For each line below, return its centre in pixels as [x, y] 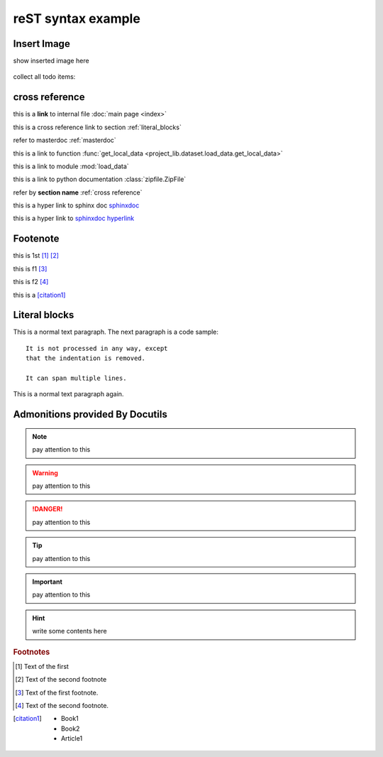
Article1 [72, 739]
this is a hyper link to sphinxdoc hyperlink [74, 218]
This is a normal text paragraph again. [68, 394]
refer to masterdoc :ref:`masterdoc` [65, 140]
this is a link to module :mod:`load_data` [71, 166]
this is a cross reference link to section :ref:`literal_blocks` [98, 127]
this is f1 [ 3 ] [30, 268]
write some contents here [70, 631]
